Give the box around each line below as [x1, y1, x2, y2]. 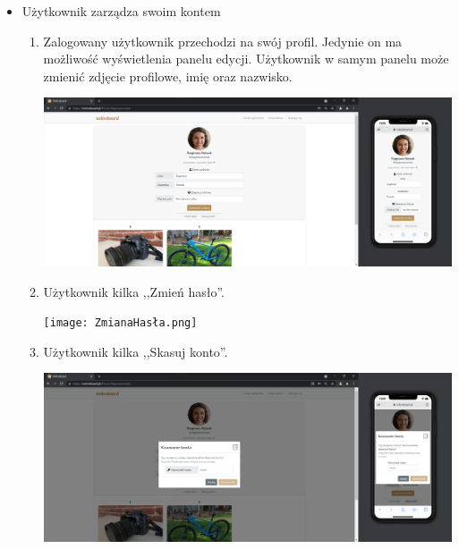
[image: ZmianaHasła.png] [43, 317, 198, 330]
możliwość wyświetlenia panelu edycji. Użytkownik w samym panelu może [43, 49, 449, 68]
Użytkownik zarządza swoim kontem [21, 2, 221, 20]
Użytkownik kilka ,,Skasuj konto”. [43, 342, 228, 360]
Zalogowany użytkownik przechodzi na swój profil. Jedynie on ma [43, 31, 403, 50]
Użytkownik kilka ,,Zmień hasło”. [43, 282, 225, 300]
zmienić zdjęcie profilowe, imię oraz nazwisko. [43, 66, 293, 85]
